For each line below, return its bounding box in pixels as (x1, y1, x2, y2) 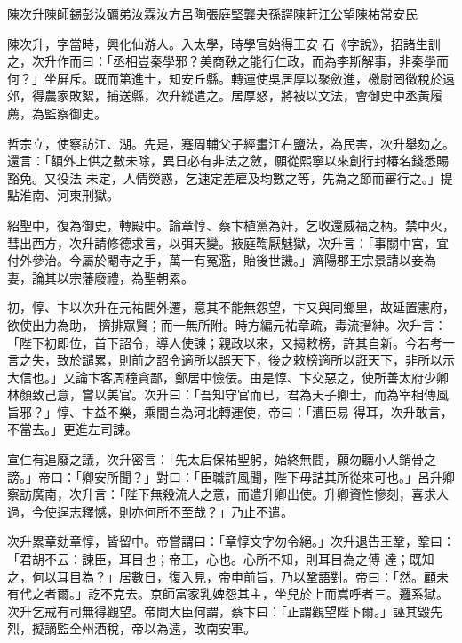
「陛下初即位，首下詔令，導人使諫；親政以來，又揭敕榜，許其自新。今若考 (7, 333, 442, 351)
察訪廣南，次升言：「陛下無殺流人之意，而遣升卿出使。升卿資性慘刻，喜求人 (7, 485, 449, 503)
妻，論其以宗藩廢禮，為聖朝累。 (7, 268, 194, 286)
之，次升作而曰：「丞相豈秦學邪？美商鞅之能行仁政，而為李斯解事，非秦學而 (7, 52, 449, 70)
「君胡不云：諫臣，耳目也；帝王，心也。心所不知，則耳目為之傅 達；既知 (7, 550, 434, 568)
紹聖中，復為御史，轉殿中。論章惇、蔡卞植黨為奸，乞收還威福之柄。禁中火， (7, 215, 455, 234)
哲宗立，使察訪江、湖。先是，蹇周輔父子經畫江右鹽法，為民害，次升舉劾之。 (7, 133, 455, 152)
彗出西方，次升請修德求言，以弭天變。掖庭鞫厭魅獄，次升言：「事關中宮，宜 (7, 233, 449, 252)
